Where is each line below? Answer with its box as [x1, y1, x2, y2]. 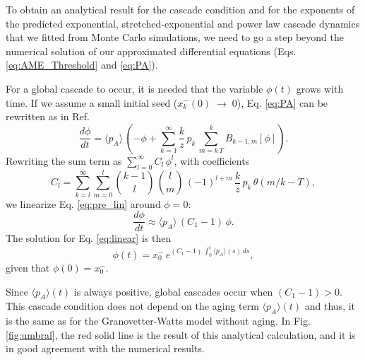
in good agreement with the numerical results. [6, 341, 205, 356]
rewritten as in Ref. [6, 109, 90, 124]
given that [6, 260, 50, 274]
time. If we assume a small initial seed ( [6, 95, 178, 110]
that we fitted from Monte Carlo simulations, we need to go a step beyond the [6, 30, 344, 45]
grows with [296, 81, 344, 95]
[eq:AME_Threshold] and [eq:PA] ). [6, 57, 158, 72]
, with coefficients [174, 153, 250, 168]
